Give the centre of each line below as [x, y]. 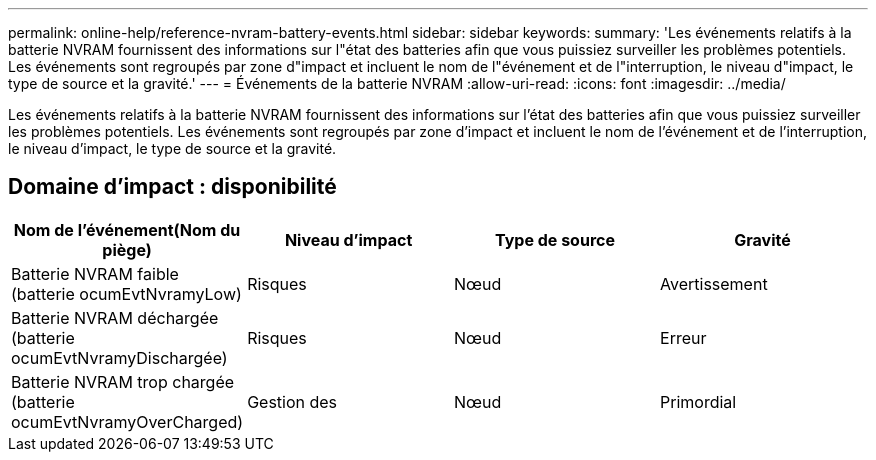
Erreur [683, 337]
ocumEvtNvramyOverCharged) [127, 421]
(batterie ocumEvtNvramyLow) [126, 293]
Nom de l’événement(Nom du [127, 229]
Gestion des [292, 401]
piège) [127, 249]
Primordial [698, 401]
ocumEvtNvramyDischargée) [119, 357]
